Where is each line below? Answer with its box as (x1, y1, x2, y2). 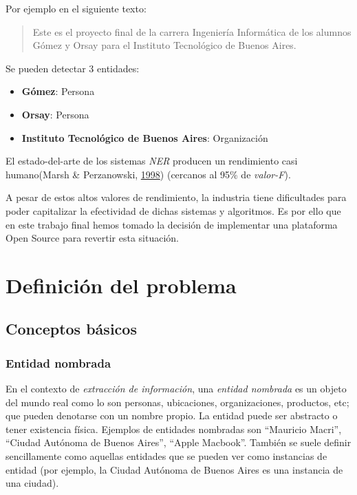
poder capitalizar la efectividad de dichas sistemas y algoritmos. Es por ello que (6, 203, 341, 218)
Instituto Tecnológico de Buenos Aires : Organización (21, 130, 268, 145)
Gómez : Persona (21, 84, 95, 98)
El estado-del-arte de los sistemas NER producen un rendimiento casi (6, 154, 298, 168)
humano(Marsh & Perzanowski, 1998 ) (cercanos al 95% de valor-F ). (6, 167, 291, 181)
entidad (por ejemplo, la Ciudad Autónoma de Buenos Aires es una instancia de (6, 462, 343, 476)
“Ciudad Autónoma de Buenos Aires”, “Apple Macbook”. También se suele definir (6, 435, 351, 450)
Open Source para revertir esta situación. (6, 231, 179, 245)
